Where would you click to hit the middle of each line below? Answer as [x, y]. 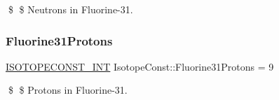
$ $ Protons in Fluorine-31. [68, 90]
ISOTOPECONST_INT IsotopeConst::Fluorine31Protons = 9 [140, 66]
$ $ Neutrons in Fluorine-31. [70, 9]
